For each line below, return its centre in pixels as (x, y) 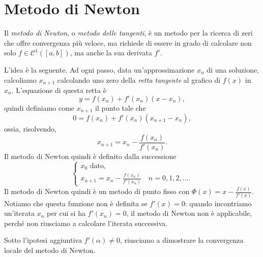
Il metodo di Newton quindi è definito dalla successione (90, 156)
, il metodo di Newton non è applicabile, (189, 213)
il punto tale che (121, 107)
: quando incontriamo (218, 203)
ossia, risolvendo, (30, 128)
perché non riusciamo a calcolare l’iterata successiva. (86, 223)
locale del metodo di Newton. (50, 250)
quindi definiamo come (39, 107)
